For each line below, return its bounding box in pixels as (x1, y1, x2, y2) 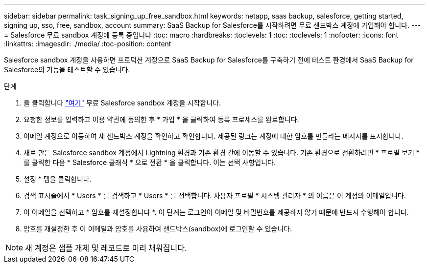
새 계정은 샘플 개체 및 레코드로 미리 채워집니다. (25, 243, 187, 253)
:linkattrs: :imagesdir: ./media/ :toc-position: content (4, 40, 171, 48)
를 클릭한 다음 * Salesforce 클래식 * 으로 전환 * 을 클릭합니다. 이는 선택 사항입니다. (24, 158, 276, 166)
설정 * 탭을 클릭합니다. (24, 175, 92, 183)
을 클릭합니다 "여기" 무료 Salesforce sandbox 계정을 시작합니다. (24, 99, 221, 107)
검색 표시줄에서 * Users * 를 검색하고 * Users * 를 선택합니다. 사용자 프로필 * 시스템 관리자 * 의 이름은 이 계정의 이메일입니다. (24, 191, 406, 200)
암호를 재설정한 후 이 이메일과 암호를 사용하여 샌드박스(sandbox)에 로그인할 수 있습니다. (24, 225, 292, 233)
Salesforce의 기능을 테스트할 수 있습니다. (4, 65, 130, 74)
